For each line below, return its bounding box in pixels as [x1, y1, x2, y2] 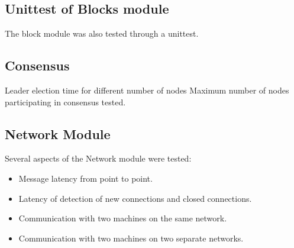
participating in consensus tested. [5, 95, 126, 108]
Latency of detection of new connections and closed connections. [18, 192, 252, 204]
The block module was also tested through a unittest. [5, 27, 199, 40]
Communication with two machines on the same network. [18, 212, 227, 224]
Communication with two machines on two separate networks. [18, 231, 244, 244]
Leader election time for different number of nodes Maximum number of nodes [5, 84, 289, 96]
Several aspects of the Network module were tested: [5, 152, 192, 165]
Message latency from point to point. [18, 172, 153, 184]
